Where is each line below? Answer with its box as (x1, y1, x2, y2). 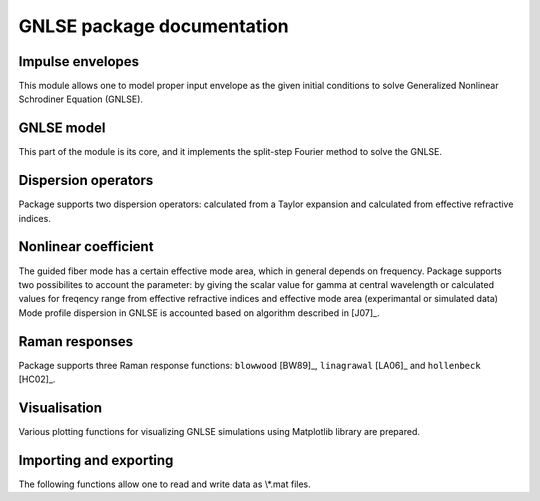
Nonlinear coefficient (18, 238, 154, 255)
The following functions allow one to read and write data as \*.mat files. (18, 478, 312, 490)
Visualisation (18, 399, 103, 416)
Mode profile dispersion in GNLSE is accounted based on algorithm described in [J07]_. (18, 306, 380, 319)
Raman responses (18, 333, 134, 350)
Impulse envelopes (18, 53, 140, 70)
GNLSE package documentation (18, 15, 289, 37)
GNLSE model (18, 120, 106, 137)
